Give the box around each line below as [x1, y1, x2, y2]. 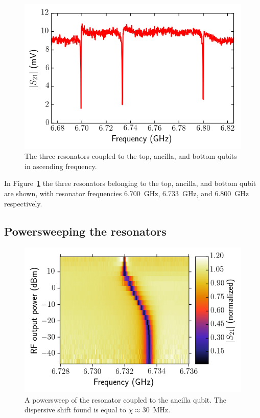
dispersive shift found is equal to [25, 404, 126, 415]
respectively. [4, 198, 42, 208]
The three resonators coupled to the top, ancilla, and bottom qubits [25, 151, 237, 161]
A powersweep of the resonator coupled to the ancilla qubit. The [25, 394, 226, 405]
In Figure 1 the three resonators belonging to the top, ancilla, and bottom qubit [4, 178, 256, 189]
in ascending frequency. [25, 160, 97, 171]
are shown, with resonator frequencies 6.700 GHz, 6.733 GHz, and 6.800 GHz [4, 188, 249, 199]
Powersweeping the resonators [4, 223, 167, 239]
